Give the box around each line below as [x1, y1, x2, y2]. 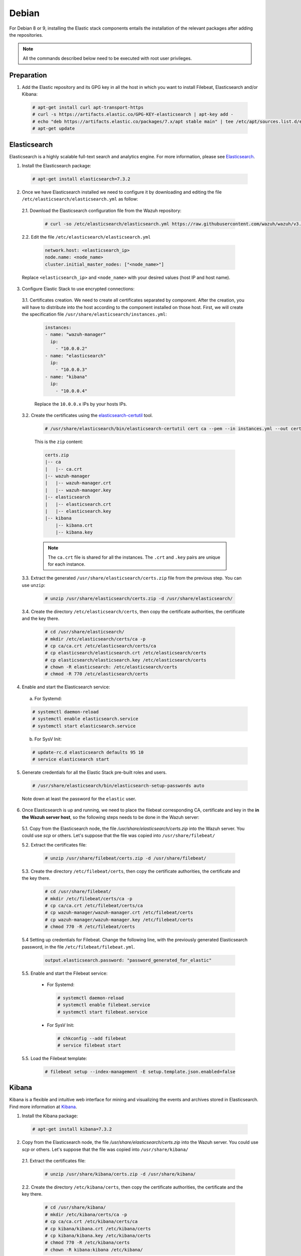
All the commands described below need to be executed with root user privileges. [23, 55, 192, 61]
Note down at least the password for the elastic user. [22, 795, 136, 801]
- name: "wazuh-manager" [45, 332, 106, 338]
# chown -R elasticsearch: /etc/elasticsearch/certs [45, 664, 178, 670]
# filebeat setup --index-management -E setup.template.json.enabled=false [45, 1069, 236, 1075]
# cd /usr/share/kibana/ [45, 1205, 106, 1210]
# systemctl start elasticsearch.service [32, 723, 136, 728]
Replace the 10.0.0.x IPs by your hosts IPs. [34, 401, 127, 407]
